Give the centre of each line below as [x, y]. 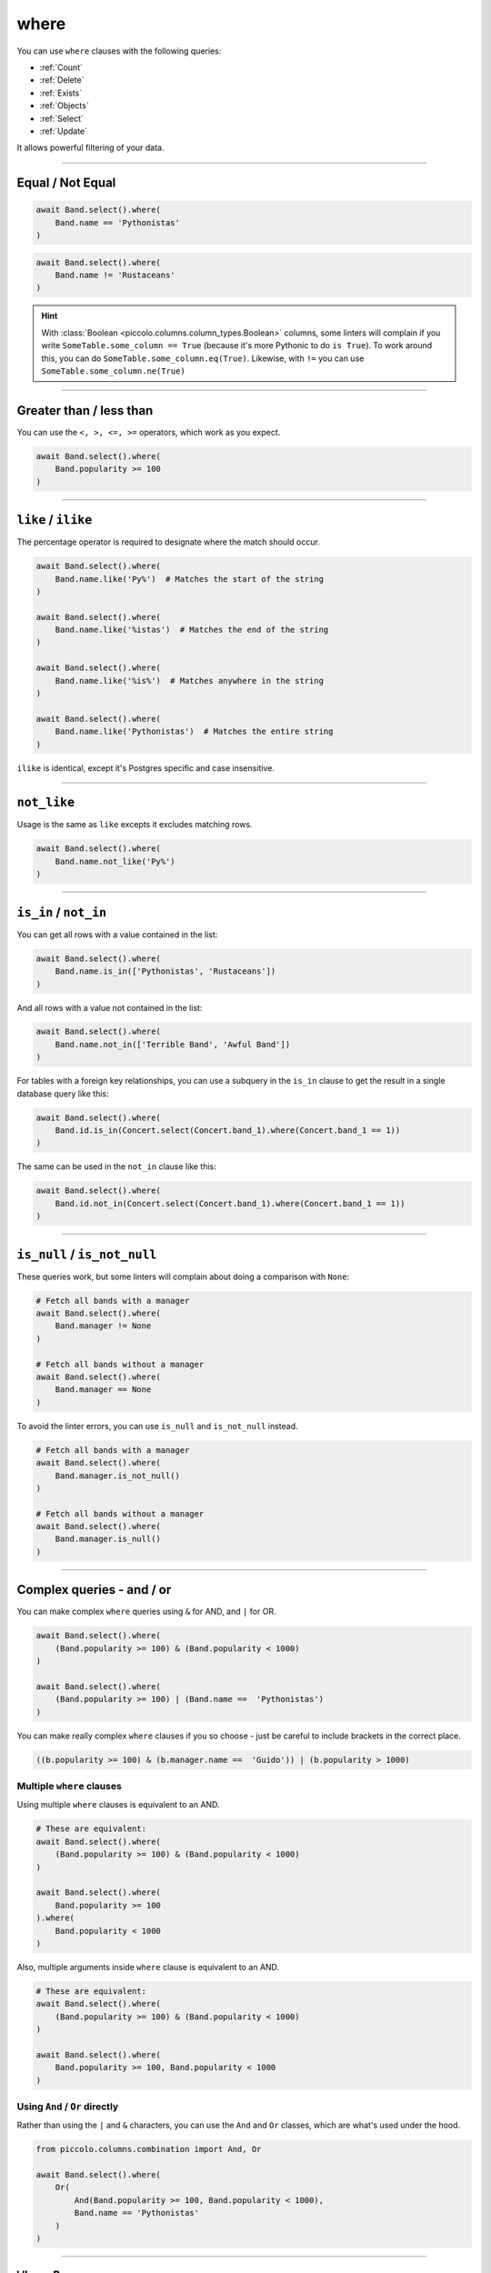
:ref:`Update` [64, 131]
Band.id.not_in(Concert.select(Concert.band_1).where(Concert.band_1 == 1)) [230, 1203]
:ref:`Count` [61, 67]
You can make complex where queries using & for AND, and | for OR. [146, 1612]
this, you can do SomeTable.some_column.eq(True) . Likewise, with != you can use [203, 358]
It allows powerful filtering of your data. [90, 148]
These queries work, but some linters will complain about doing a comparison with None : [183, 1277]
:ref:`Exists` [61, 93]
